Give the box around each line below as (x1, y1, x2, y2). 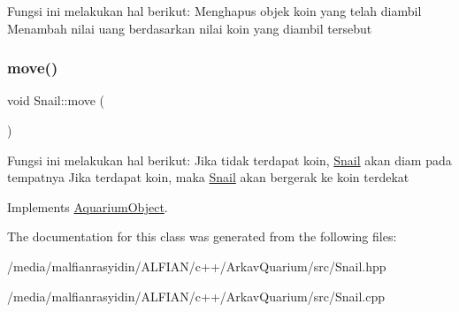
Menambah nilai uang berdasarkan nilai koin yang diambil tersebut (7, 19, 372, 37)
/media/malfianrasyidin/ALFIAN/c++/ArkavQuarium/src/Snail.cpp (7, 286, 385, 305)
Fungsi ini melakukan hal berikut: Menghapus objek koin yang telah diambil (7, 2, 422, 19)
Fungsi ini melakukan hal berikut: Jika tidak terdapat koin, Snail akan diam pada (7, 150, 452, 169)
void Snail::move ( (7, 91, 105, 110)
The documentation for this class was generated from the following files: (7, 227, 397, 246)
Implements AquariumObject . (7, 197, 168, 216)
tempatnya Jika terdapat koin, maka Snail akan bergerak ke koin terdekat (7, 168, 409, 186)
